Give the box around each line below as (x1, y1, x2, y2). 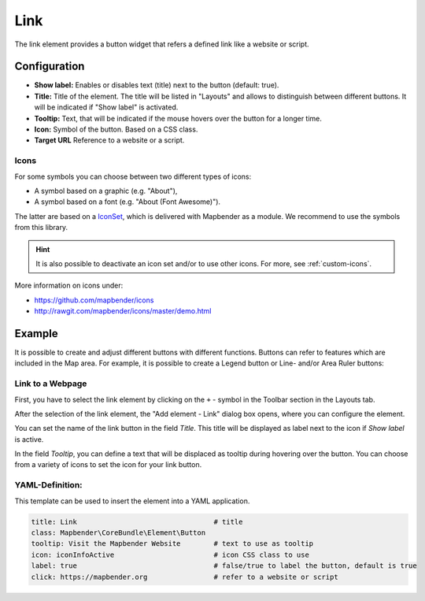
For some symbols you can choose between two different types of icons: (14, 172, 252, 181)
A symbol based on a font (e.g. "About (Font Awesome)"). (34, 197, 220, 206)
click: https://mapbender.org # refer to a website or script (31, 572, 338, 581)
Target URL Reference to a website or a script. (34, 135, 185, 145)
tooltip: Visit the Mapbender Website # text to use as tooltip (31, 540, 314, 548)
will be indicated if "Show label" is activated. (34, 102, 179, 112)
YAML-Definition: (14, 480, 83, 491)
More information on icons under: (14, 280, 124, 291)
